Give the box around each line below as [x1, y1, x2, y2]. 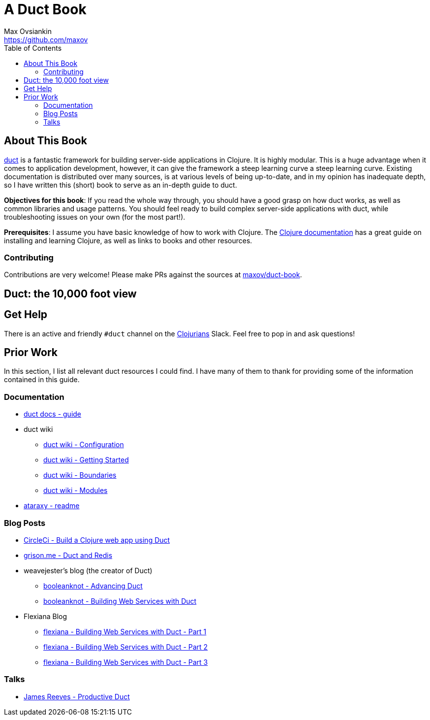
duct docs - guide [24, 410, 82, 419]
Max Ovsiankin [4, 27, 52, 35]
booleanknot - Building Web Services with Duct [43, 596, 197, 605]
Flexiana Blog [24, 612, 67, 621]
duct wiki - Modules [43, 486, 108, 495]
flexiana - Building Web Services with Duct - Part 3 [43, 657, 208, 666]
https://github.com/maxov [4, 35, 88, 44]
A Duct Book [4, 1, 87, 18]
